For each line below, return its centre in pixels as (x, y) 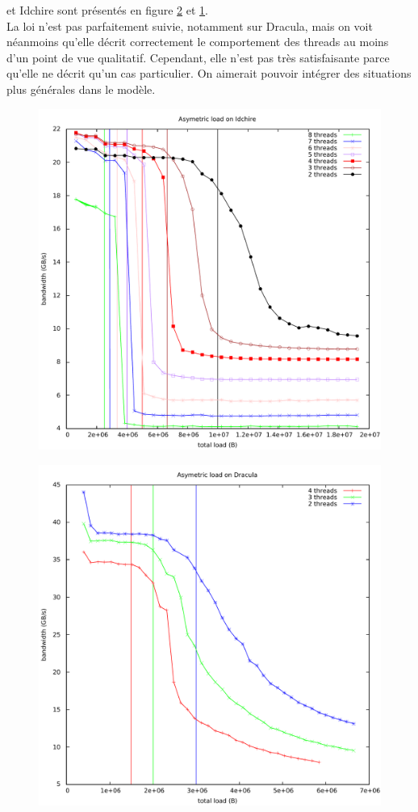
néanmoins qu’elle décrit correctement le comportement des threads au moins (198, 42)
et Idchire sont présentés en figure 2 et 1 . (107, 10)
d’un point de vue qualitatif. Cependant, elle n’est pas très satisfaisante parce (198, 57)
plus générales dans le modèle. (81, 89)
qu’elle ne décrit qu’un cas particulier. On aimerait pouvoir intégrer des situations (209, 73)
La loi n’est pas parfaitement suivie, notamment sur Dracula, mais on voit (190, 25)
